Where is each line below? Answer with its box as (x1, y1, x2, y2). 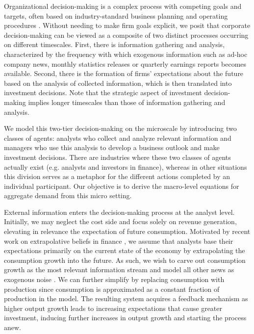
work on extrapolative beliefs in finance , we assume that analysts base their (4, 235, 233, 246)
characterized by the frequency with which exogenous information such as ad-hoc (4, 49, 248, 59)
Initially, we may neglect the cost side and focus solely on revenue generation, (4, 216, 237, 227)
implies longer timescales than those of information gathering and (28, 97, 226, 107)
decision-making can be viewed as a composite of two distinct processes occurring (4, 29, 249, 40)
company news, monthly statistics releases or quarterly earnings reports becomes (4, 58, 247, 69)
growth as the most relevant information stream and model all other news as (4, 264, 234, 275)
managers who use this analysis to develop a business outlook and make (4, 142, 220, 153)
